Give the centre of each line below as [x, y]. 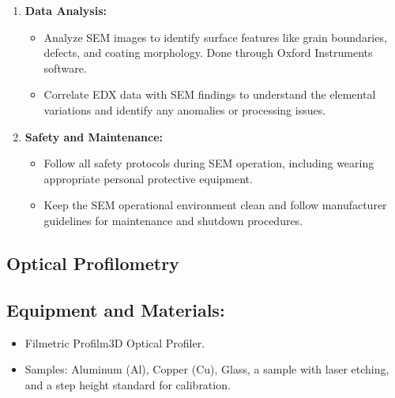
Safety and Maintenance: [94, 136]
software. [65, 68]
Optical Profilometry [93, 263]
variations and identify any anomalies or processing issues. [185, 109]
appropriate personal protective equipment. [148, 178]
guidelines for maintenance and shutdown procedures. [173, 220]
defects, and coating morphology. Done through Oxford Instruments [208, 53]
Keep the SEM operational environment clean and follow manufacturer [215, 205]
